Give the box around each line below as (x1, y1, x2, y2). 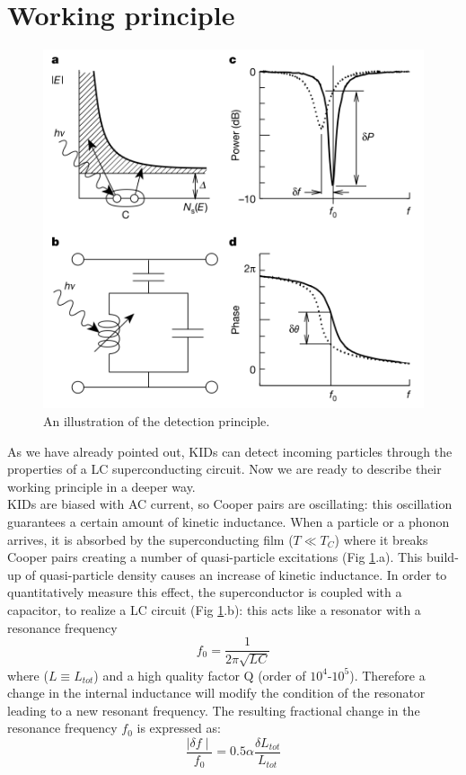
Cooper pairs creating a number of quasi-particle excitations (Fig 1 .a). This (7, 548, 423, 566)
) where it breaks (334, 530, 428, 548)
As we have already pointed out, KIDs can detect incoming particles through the (7, 441, 453, 460)
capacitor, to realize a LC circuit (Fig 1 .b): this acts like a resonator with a (7, 600, 421, 619)
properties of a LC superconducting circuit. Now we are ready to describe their (7, 459, 442, 478)
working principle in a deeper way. (7, 477, 196, 495)
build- (426, 548, 459, 566)
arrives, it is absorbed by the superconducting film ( (7, 530, 294, 548)
